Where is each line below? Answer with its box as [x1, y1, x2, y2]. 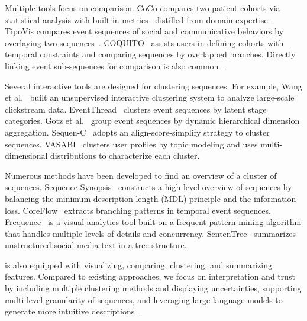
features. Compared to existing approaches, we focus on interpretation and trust [5, 270, 296, 283]
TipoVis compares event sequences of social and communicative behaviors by [5, 25, 284, 37]
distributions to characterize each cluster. [50, 149, 200, 162]
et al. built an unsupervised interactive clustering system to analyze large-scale [5, 91, 295, 104]
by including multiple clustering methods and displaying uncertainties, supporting [5, 282, 302, 294]
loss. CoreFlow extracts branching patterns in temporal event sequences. [5, 204, 271, 216]
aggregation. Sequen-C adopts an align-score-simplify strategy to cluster [5, 126, 270, 138]
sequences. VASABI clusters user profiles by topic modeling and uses [5, 137, 258, 150]
